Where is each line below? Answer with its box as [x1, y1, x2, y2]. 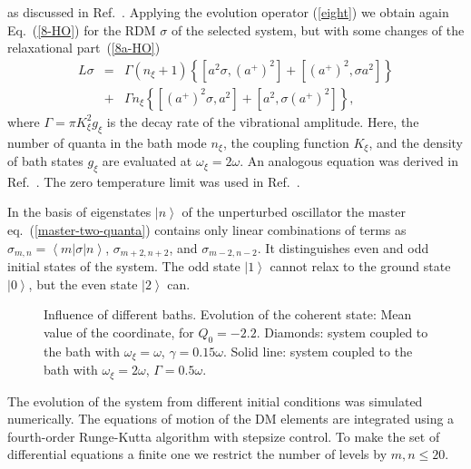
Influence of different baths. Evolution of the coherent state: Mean [44, 305, 412, 324]
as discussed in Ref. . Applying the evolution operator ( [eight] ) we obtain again [7, 3, 449, 21]
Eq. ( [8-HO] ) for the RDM [7, 20, 156, 39]
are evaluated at [102, 151, 192, 171]
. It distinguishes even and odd [257, 238, 429, 257]
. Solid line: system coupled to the [222, 341, 413, 360]
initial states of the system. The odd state [7, 257, 240, 276]
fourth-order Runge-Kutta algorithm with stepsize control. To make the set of [7, 426, 440, 445]
